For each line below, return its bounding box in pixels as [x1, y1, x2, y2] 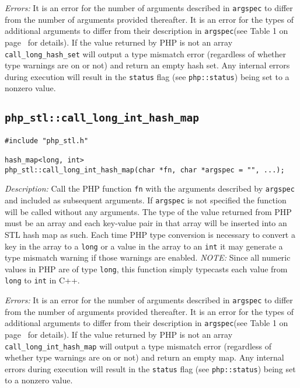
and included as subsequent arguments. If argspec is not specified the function [5, 194, 287, 206]
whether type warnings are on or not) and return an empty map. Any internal [5, 351, 284, 363]
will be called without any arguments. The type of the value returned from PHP [5, 205, 292, 217]
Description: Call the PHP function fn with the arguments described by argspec [5, 182, 295, 195]
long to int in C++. [5, 274, 80, 286]
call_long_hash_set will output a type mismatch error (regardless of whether [5, 47, 287, 60]
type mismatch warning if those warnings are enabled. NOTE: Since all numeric [5, 251, 291, 264]
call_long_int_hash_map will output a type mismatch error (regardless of [5, 340, 271, 352]
